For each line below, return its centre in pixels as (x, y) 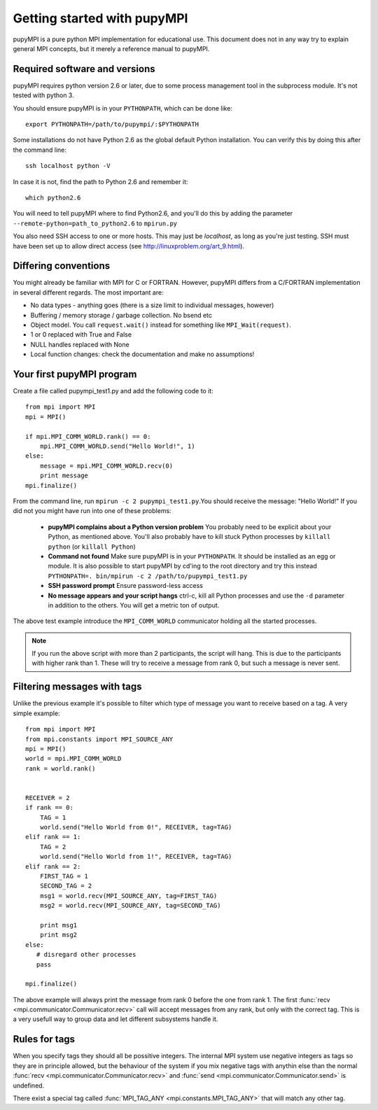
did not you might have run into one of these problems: (92, 511)
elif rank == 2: (53, 866)
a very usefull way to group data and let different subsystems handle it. (115, 1019)
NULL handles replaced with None (80, 344)
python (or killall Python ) (92, 547)
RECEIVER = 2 (48, 798)
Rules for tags (44, 1039)
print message (64, 476)
